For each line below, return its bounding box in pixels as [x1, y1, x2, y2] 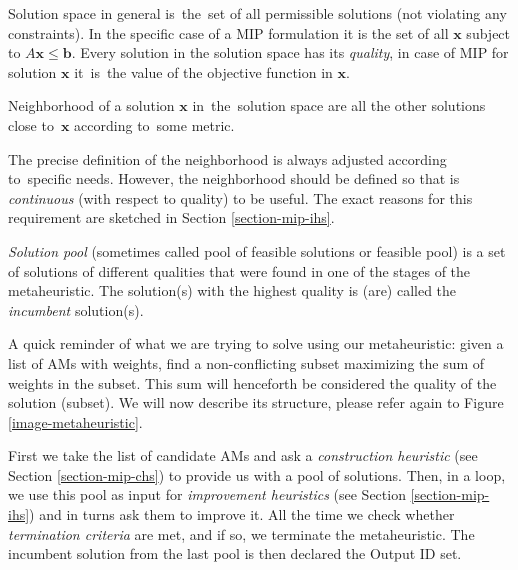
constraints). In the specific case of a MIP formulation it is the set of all [8, 22, 449, 43]
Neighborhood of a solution [8, 95, 175, 116]
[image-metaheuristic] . [8, 411, 143, 432]
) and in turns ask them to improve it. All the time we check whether [29, 504, 455, 525]
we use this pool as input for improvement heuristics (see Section [8, 484, 406, 505]
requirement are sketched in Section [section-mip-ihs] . [8, 207, 335, 228]
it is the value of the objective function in [74, 61, 333, 82]
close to [8, 114, 54, 135]
